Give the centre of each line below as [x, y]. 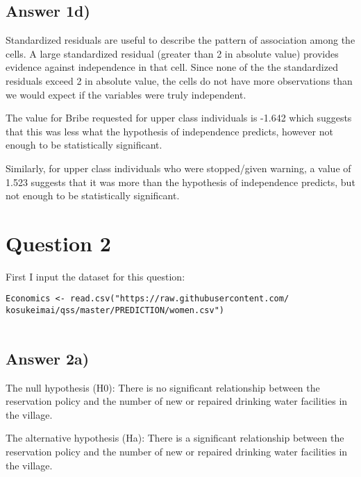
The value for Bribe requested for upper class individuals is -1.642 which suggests [179, 118]
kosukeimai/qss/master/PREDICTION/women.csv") [115, 311]
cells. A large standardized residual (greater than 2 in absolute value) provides [172, 53]
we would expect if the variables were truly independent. [126, 94]
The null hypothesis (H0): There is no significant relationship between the [163, 387]
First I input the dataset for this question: [95, 276]
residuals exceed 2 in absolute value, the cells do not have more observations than [179, 80]
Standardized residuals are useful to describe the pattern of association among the [180, 40]
